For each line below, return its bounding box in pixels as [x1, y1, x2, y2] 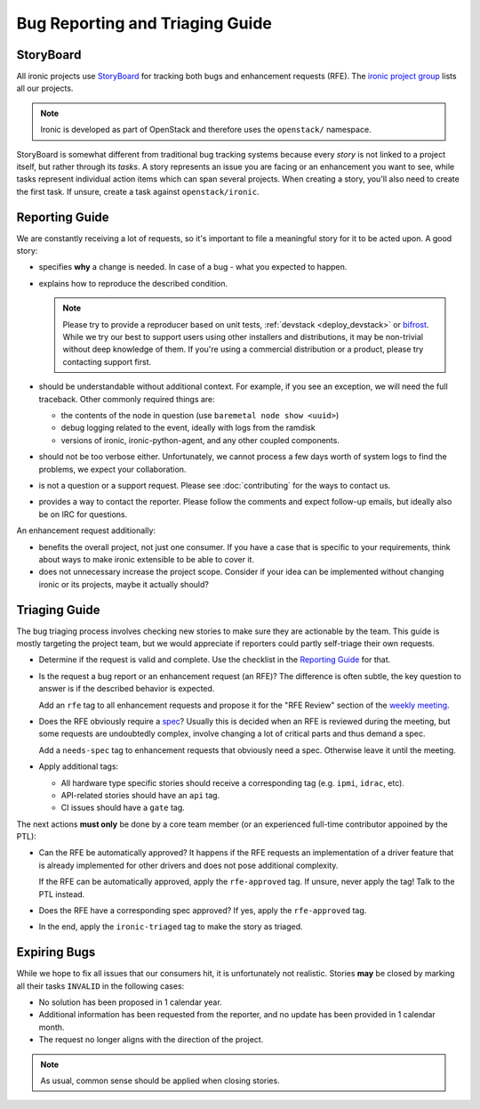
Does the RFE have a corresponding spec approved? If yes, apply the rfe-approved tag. [38, 905, 367, 916]
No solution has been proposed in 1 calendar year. [38, 997, 222, 1008]
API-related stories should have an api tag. [60, 789, 220, 800]
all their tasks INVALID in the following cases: [16, 980, 185, 992]
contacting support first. [62, 356, 151, 367]
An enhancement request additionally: [16, 525, 156, 536]
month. [38, 1022, 65, 1032]
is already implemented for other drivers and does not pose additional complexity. [38, 860, 339, 870]
